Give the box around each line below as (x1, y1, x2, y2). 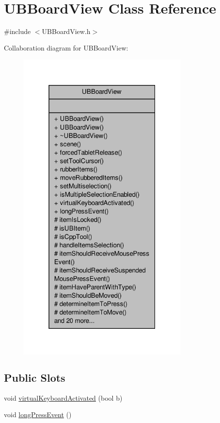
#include (4, 26, 31, 36)
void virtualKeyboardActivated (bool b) (4, 393, 123, 403)
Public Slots (4, 370, 65, 385)
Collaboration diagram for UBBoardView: (4, 42, 128, 52)
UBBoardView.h (42, 26, 91, 36)
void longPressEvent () (4, 409, 72, 419)
